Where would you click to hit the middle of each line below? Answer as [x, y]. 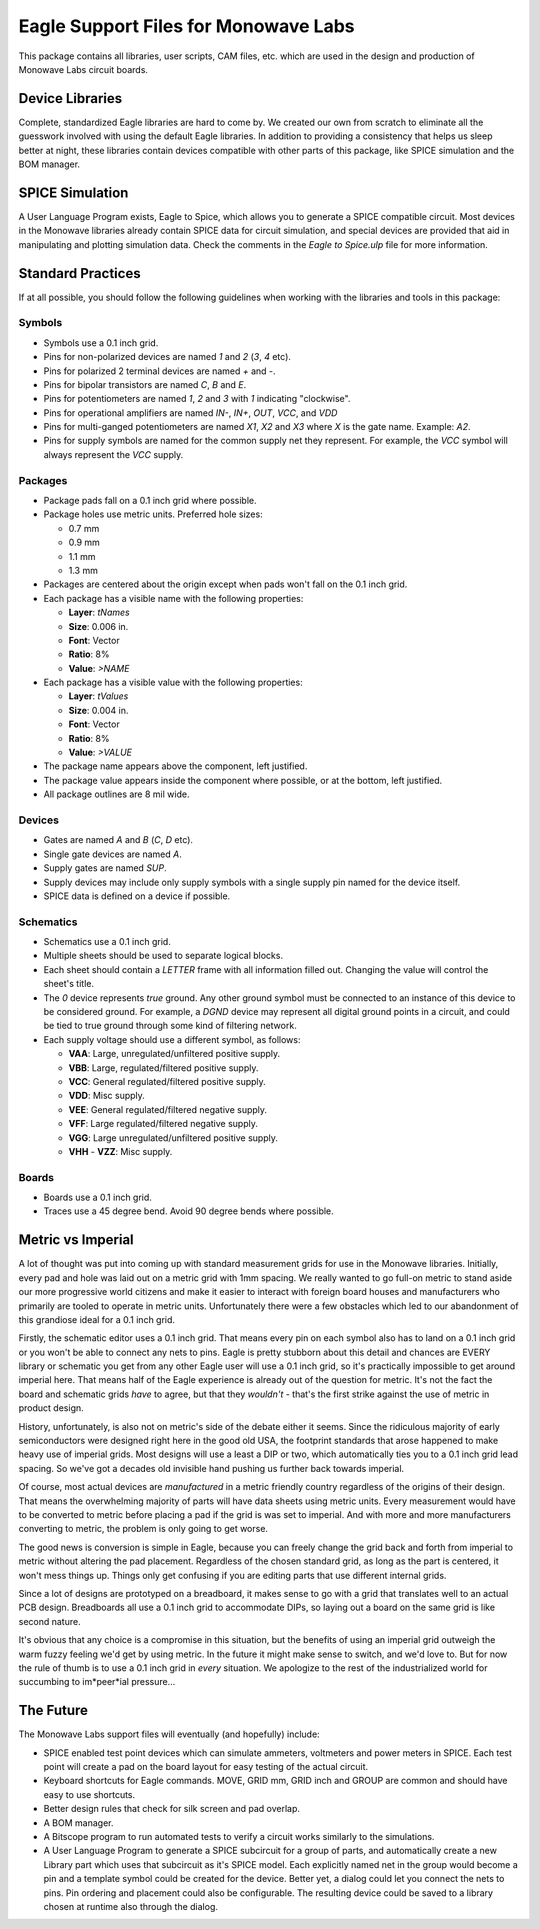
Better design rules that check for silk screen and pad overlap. [171, 1809]
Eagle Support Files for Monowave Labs [186, 26]
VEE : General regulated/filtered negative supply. [168, 1109]
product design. [51, 1408]
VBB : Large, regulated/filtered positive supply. [163, 1067]
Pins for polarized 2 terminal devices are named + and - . [159, 371]
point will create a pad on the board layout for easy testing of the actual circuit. [206, 1766]
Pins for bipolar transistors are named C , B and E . [145, 384]
